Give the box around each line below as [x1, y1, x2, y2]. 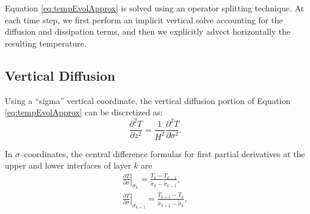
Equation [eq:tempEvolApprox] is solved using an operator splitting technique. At [5, 2, 304, 14]
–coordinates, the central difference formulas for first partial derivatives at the [20, 147, 305, 160]
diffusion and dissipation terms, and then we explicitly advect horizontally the [5, 25, 290, 38]
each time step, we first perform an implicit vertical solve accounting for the [5, 13, 283, 26]
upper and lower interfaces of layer [5, 159, 131, 172]
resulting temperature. [5, 36, 87, 49]
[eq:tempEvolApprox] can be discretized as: [5, 106, 163, 118]
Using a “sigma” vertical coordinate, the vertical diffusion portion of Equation [5, 94, 291, 106]
